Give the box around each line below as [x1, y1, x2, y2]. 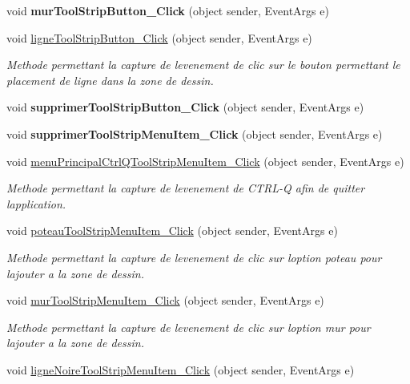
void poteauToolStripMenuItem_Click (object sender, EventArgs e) [6, 222, 338, 239]
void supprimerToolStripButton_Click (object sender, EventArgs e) [6, 99, 364, 115]
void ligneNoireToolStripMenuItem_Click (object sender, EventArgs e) [6, 361, 355, 378]
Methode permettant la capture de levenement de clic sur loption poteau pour [6, 249, 382, 265]
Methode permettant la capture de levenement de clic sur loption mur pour [6, 318, 371, 335]
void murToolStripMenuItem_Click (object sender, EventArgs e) [6, 292, 324, 309]
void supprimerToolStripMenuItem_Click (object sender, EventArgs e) [6, 125, 383, 142]
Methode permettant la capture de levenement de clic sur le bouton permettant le [6, 56, 400, 73]
